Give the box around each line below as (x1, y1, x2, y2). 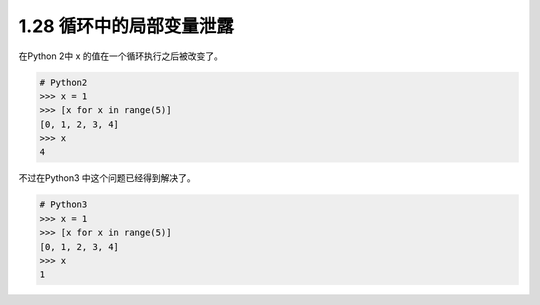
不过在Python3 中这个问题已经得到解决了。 (18, 172, 197, 184)
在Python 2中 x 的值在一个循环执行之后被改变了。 (18, 50, 224, 62)
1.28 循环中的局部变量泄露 (18, 15, 234, 37)
